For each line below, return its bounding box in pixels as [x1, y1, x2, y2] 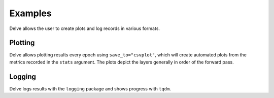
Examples [9, 8, 52, 19]
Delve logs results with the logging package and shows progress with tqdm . [9, 85, 171, 91]
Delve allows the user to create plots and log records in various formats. [9, 25, 160, 31]
